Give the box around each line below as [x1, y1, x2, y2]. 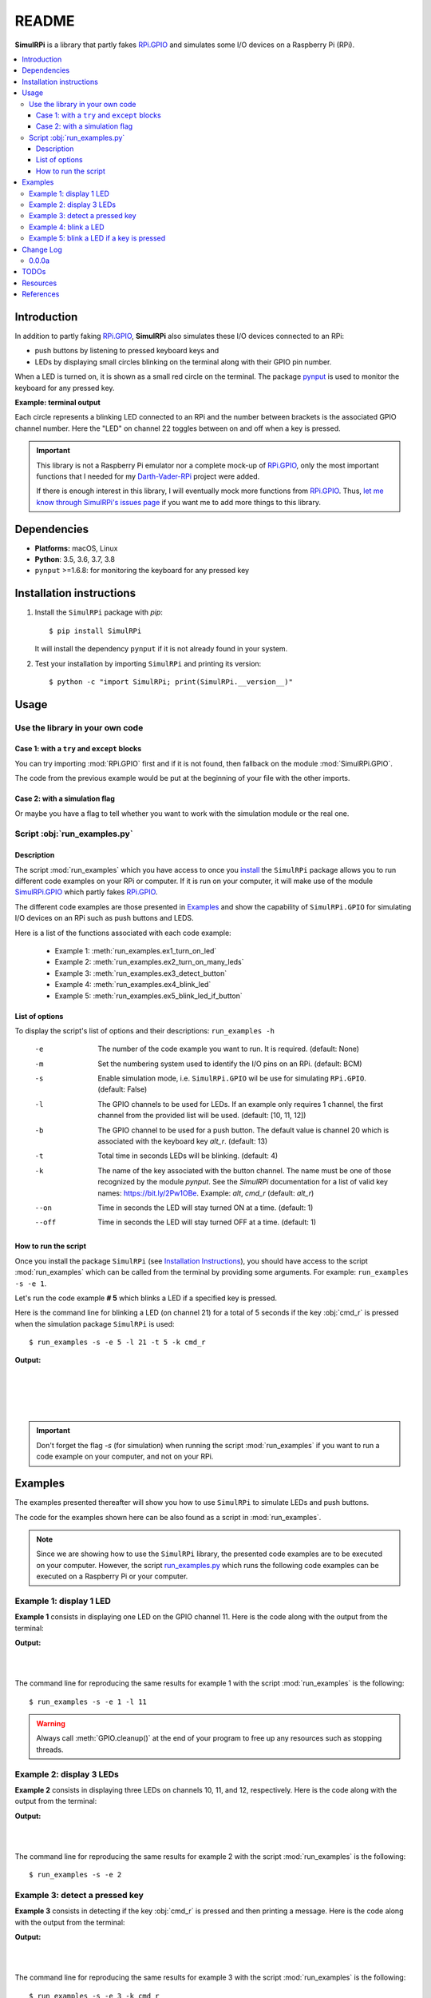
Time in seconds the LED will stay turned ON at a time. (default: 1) [97, 1203, 314, 1212]
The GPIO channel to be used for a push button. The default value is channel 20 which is [97, 1125, 389, 1135]
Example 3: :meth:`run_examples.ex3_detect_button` [54, 968, 227, 978]
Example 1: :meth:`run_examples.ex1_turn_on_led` [54, 945, 217, 955]
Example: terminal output [14, 398, 101, 407]
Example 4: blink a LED [29, 222, 105, 232]
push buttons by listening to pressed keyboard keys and [34, 346, 219, 356]
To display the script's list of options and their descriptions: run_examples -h [14, 1025, 275, 1035]
